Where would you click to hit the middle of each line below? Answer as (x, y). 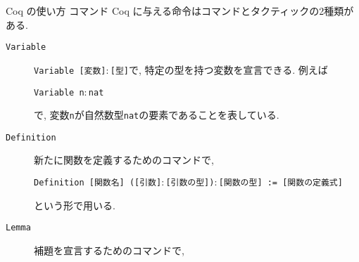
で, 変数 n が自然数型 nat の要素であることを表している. (157, 115)
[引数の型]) (190, 183)
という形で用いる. (75, 205)
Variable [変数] (70, 71)
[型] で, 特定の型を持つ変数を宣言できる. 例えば (219, 69)
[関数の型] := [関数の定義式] (281, 183)
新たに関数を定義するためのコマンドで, (124, 160)
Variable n (59, 92)
